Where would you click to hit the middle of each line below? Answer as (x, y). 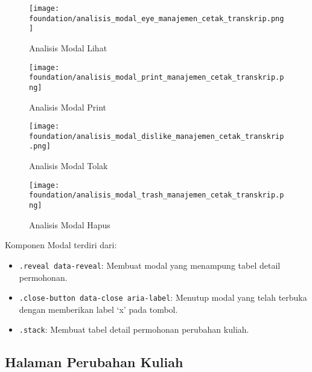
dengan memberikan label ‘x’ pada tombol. (98, 309)
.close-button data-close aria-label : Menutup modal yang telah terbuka (163, 297)
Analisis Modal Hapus (70, 224)
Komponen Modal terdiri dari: (61, 245)
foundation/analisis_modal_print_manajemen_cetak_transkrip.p (157, 78)
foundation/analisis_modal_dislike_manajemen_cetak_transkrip (157, 136)
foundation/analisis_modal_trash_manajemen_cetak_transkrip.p (157, 195)
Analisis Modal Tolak (68, 166)
